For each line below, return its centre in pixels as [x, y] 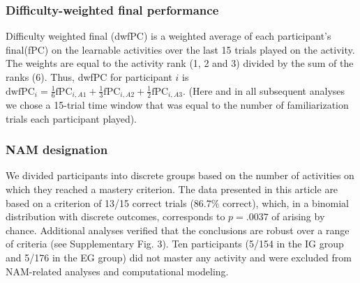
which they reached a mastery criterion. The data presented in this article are [172, 189]
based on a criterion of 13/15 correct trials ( [100, 202]
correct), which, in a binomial [286, 202]
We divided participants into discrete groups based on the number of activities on [180, 175]
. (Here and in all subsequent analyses [264, 90]
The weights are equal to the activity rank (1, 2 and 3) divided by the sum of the [180, 63]
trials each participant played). [72, 118]
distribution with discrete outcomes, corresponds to [115, 216]
